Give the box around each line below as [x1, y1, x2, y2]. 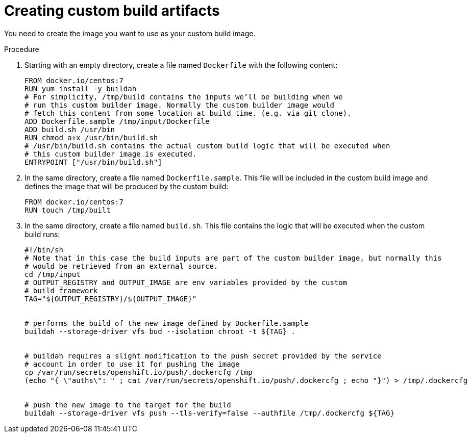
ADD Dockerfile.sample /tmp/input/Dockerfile [24, 117, 210, 125]
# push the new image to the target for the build [24, 400, 231, 409]
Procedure [4, 44, 39, 54]
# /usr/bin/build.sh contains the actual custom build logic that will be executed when [24, 141, 390, 150]
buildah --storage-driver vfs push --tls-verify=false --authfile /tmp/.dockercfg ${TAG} [24, 408, 394, 417]
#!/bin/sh [24, 245, 63, 254]
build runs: [24, 229, 60, 239]
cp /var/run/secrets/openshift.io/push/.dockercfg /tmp [24, 368, 253, 376]
